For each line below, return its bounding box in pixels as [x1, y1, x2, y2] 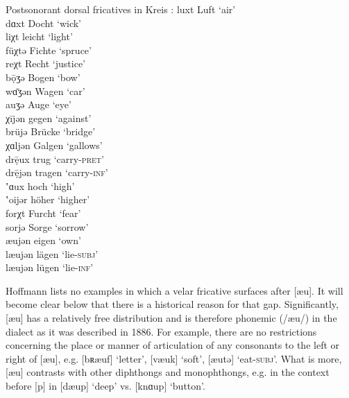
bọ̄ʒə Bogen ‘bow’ [6, 69, 80, 84]
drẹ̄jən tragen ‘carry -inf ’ [6, 165, 108, 180]
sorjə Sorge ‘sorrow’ [6, 219, 89, 234]
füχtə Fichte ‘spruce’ [6, 42, 92, 57]
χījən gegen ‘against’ [6, 110, 92, 125]
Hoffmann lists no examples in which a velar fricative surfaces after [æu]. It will [6, 283, 343, 297]
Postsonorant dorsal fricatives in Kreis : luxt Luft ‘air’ [6, 2, 236, 16]
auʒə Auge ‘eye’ [6, 97, 71, 112]
